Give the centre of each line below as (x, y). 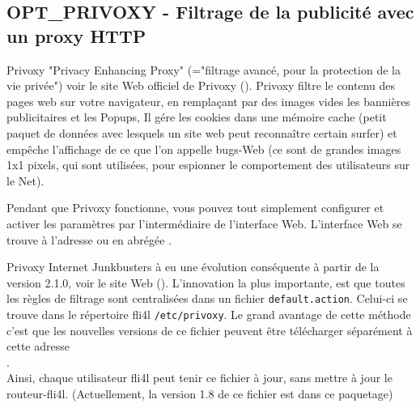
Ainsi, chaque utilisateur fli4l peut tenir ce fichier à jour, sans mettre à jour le (199, 378)
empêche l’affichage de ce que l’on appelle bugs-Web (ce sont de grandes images (204, 149)
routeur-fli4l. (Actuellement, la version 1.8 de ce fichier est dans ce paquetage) (200, 393)
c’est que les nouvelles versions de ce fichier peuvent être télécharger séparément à (210, 330)
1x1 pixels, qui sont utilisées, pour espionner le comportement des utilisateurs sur (208, 165)
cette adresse (38, 346)
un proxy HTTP (76, 35)
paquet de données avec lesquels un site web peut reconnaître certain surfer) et (202, 132)
